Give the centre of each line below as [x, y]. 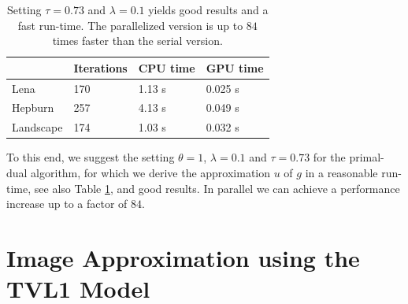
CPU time [167, 67]
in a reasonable [341, 172]
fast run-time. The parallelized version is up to [130, 25]
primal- [367, 157]
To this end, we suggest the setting [91, 157]
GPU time [235, 67]
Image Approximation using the [183, 257]
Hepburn [33, 108]
